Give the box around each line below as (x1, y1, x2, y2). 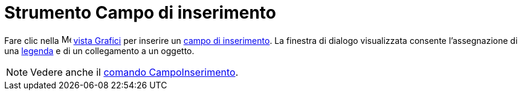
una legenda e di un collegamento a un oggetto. (4, 45, 195, 56)
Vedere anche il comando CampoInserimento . (30, 66, 239, 78)
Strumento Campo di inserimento (4, 2, 277, 23)
